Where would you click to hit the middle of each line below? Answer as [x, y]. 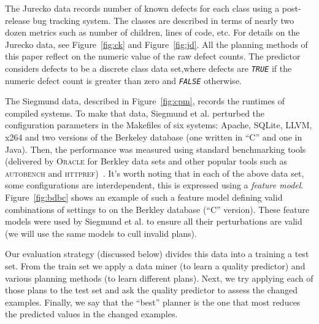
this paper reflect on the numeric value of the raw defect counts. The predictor [153, 56]
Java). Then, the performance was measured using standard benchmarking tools [156, 149]
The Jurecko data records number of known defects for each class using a [142, 8]
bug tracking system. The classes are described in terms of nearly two [163, 20]
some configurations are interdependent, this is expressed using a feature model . [154, 185]
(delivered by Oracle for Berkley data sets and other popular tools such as [146, 161]
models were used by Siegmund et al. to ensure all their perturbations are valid [154, 221]
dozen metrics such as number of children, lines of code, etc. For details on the [152, 32]
